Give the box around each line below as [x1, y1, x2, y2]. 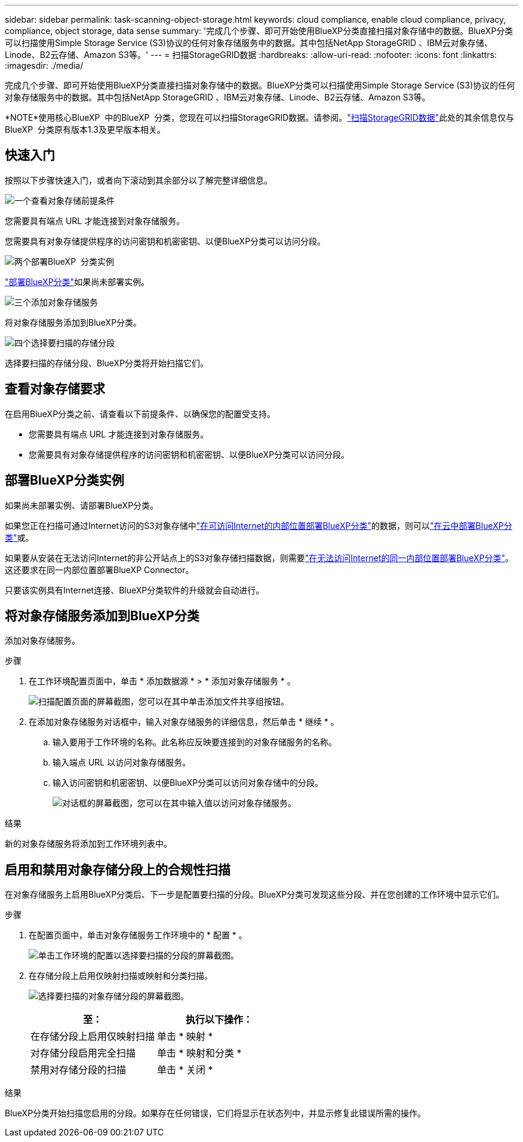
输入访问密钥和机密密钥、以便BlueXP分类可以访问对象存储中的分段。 [53, 777, 324, 788]
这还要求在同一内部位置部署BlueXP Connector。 [5, 564, 194, 575]
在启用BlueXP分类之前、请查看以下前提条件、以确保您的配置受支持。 [5, 408, 276, 419]
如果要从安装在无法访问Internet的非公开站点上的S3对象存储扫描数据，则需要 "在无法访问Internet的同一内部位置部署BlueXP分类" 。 [5, 552, 514, 563]
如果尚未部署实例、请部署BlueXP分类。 [5, 500, 159, 510]
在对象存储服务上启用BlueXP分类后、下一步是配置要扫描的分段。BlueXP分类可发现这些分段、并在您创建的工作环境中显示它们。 [5, 889, 504, 900]
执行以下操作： [186, 1014, 253, 1026]
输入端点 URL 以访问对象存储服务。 [53, 757, 191, 768]
